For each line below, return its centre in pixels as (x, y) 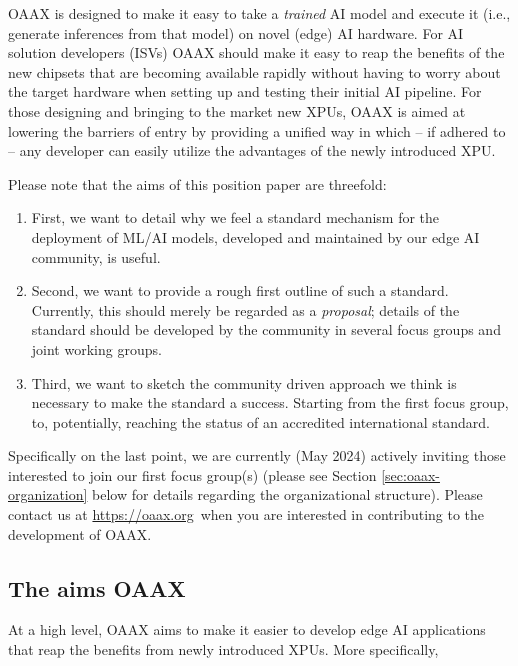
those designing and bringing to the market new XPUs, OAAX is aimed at (237, 110)
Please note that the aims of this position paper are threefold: (197, 183)
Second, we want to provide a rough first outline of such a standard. (240, 290)
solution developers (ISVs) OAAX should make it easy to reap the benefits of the (256, 52)
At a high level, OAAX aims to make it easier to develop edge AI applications (247, 629)
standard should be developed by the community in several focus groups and (266, 329)
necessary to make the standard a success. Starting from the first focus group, (270, 402)
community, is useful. (96, 256)
